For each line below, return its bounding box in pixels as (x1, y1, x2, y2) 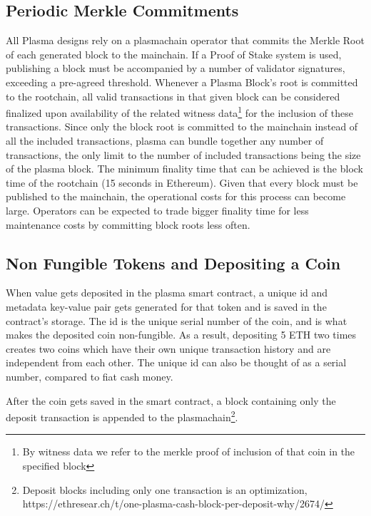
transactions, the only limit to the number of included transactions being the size (6, 147, 361, 162)
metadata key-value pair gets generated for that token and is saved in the (6, 299, 327, 314)
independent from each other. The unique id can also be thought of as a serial (6, 355, 347, 370)
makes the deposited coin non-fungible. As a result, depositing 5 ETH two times (6, 327, 357, 342)
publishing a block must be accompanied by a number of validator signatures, (6, 61, 345, 76)
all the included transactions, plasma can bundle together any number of (6, 133, 324, 148)
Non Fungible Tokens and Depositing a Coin (6, 252, 341, 274)
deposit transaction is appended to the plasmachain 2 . (6, 408, 238, 424)
